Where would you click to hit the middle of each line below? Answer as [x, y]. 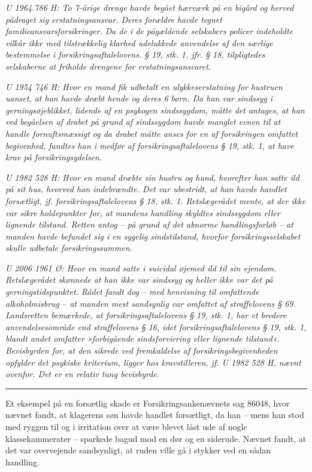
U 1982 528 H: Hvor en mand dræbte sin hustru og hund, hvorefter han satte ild [152, 177]
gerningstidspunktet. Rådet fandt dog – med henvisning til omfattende [132, 292]
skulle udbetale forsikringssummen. [69, 248]
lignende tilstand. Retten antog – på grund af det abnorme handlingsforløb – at [149, 224]
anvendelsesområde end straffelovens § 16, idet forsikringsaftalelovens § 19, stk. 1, [156, 326]
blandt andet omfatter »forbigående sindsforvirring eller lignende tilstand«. [143, 338]
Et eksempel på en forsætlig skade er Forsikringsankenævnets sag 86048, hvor [148, 403]
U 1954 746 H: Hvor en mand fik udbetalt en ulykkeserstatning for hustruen [144, 86]
